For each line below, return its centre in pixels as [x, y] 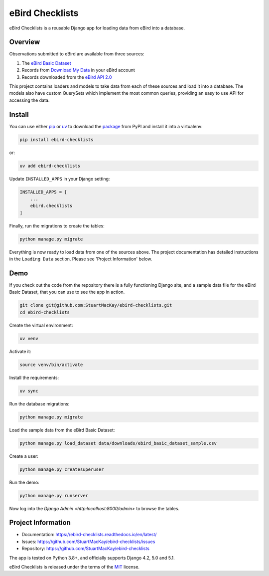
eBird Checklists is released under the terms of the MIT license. [74, 567]
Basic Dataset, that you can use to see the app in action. [67, 292]
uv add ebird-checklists [50, 166]
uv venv [29, 338]
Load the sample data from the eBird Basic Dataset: [62, 430]
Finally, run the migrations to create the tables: [57, 226]
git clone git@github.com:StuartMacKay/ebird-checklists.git [96, 305]
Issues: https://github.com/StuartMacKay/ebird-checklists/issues [88, 542]
